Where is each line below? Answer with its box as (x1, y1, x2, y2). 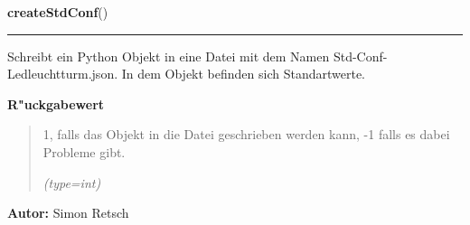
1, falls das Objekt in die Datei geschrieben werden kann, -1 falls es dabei (42, 125, 450, 144)
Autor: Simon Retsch (7, 203, 129, 222)
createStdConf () (7, 3, 108, 21)
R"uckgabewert (7, 94, 105, 113)
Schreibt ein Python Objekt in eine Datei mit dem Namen (7, 46, 330, 65)
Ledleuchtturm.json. (7, 64, 118, 83)
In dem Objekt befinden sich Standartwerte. (121, 64, 366, 83)
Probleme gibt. (42, 142, 126, 161)
